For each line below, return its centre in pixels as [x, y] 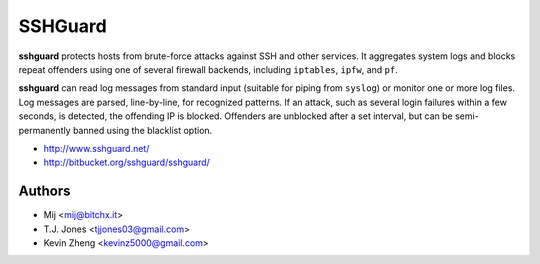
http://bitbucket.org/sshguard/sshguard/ [126, 162]
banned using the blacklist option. [142, 130]
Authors [44, 191]
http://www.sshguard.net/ [96, 148]
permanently [44, 130]
